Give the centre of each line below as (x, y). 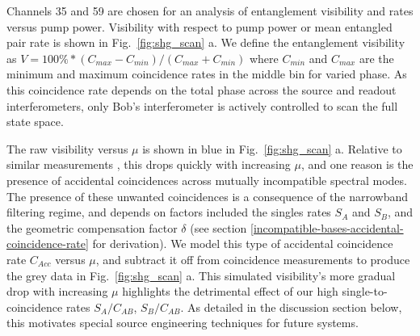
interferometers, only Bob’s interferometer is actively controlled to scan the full (202, 105)
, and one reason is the (357, 164)
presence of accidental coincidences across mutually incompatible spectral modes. (207, 180)
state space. (35, 122)
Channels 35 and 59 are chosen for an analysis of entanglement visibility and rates (210, 10)
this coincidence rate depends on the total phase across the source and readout (202, 89)
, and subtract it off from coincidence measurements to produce (253, 259)
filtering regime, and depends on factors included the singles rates (169, 212)
